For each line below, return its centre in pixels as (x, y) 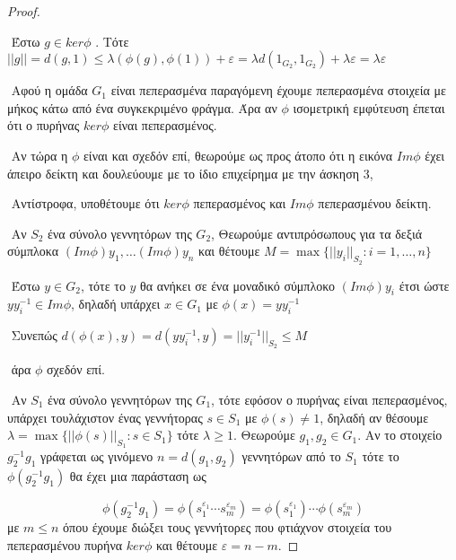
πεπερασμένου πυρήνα (65, 544)
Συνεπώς (34, 335)
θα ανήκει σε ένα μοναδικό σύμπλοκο (237, 285)
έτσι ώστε (424, 285)
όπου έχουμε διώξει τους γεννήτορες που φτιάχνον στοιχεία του (228, 527)
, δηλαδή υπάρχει (115, 304)
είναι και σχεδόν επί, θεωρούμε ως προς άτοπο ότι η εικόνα (238, 155)
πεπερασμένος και (240, 203)
